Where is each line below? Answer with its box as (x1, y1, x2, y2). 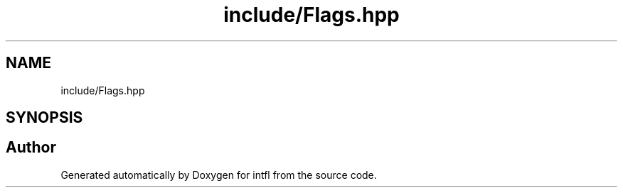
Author (6, 138, 56, 157)
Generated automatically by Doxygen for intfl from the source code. (60, 168, 377, 181)
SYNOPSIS (6, 109, 83, 127)
